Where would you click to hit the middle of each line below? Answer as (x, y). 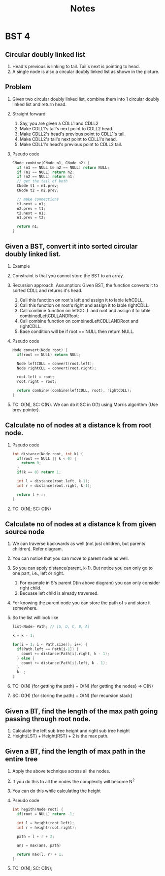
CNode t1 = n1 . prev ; (38, 186)
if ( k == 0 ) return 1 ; (39, 472)
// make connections (38, 199)
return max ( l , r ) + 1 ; (40, 854)
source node (25, 531)
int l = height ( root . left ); (46, 823)
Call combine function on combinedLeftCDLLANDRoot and (79, 321)
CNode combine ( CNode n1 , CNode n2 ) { (51, 163)
